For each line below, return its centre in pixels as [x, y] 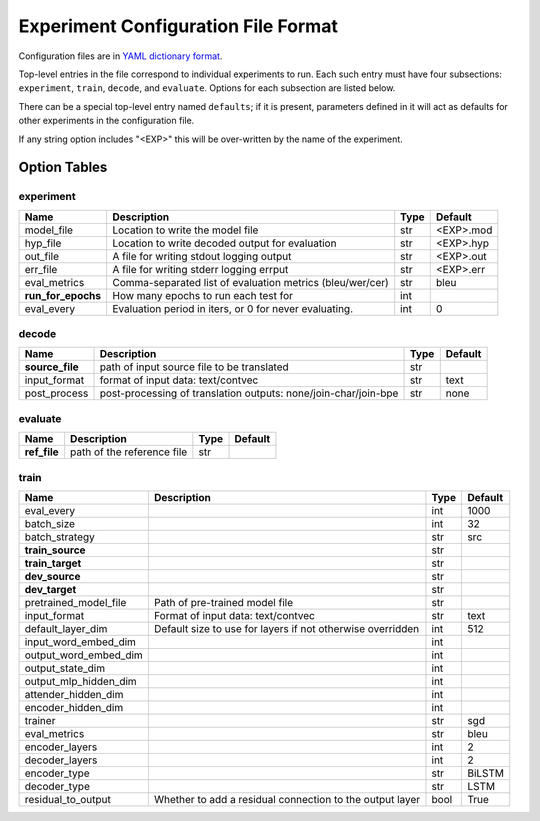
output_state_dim [64, 668]
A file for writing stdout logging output [202, 256]
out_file [42, 256]
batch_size [49, 523]
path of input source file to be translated [194, 367]
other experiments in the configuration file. [106, 121]
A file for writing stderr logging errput [200, 269]
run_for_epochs [63, 295]
